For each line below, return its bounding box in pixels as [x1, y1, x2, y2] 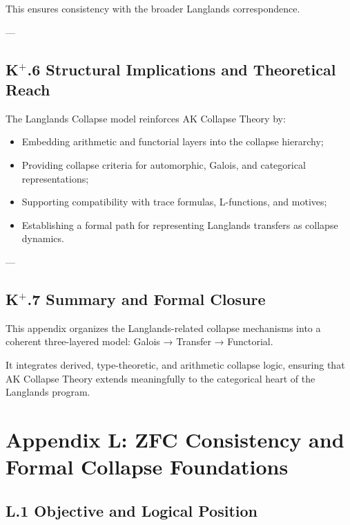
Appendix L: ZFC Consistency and [6, 425, 344, 453]
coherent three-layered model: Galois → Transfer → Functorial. [6, 334, 273, 349]
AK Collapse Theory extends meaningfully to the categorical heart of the [6, 371, 315, 385]
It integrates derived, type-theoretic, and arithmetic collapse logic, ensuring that [6, 357, 345, 371]
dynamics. [21, 231, 64, 246]
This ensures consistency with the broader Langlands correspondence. [6, 1, 300, 15]
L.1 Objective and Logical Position [6, 499, 257, 521]
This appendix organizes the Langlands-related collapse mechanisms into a [6, 320, 321, 335]
